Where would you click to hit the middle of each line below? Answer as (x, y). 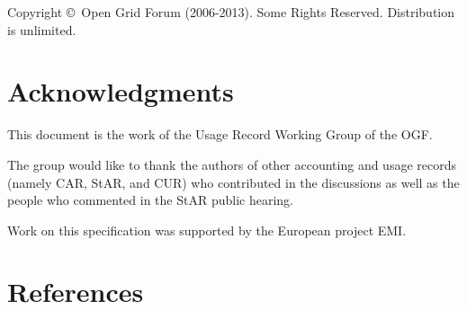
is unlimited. (42, 29)
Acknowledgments (121, 91)
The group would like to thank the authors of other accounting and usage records (232, 164)
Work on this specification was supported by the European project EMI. (207, 230)
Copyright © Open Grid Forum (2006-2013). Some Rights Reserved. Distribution (231, 12)
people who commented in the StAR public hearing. (150, 200)
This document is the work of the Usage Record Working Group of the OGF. (220, 134)
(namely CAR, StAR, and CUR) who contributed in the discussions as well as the (233, 182)
